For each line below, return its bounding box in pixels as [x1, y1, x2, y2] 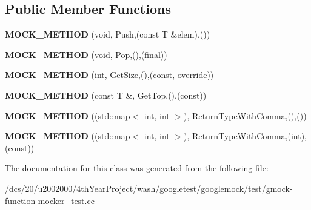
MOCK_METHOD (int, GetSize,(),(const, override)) [5, 68, 214, 81]
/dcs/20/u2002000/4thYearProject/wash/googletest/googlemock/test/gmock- [5, 182, 293, 194]
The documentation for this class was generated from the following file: [5, 162, 269, 174]
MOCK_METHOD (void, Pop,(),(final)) [5, 48, 167, 61]
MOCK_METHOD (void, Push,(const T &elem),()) [5, 28, 210, 41]
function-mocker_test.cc [5, 194, 95, 206]
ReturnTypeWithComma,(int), [192, 130, 307, 142]
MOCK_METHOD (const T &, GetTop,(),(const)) [5, 88, 207, 101]
